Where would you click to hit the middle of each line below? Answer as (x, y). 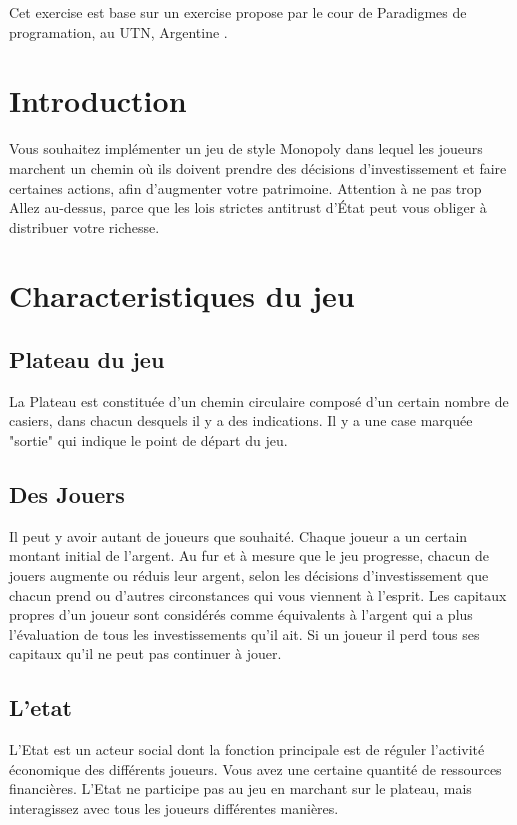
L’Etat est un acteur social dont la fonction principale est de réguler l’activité (247, 749)
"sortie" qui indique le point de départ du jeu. (148, 440)
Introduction (98, 100)
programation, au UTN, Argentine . (118, 31)
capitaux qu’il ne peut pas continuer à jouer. (145, 653)
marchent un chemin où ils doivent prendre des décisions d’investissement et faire (258, 167)
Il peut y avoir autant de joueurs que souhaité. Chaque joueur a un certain (238, 535)
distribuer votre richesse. (84, 226)
